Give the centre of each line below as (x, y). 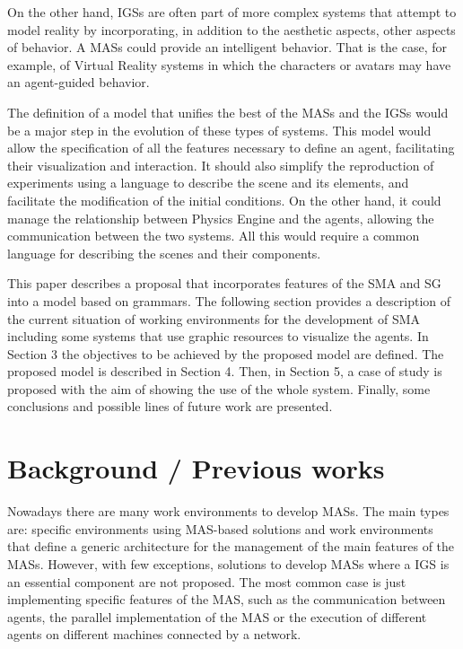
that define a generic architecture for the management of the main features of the (231, 546)
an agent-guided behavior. (79, 82)
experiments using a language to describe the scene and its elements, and (208, 183)
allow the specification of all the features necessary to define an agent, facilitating (231, 148)
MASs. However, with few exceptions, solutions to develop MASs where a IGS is (228, 563)
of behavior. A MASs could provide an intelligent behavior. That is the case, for (227, 47)
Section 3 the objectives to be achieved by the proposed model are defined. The (226, 353)
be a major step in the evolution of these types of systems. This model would (219, 130)
